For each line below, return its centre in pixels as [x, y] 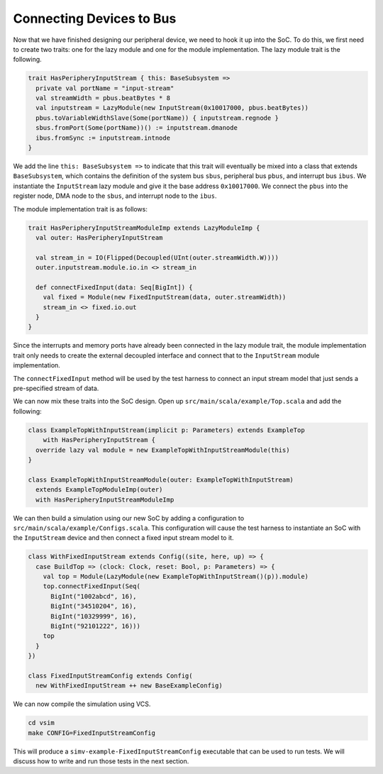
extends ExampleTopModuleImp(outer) [99, 490]
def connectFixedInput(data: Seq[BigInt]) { [114, 287]
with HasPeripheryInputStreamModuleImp [105, 499]
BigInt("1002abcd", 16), [94, 596]
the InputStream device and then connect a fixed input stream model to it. [123, 538]
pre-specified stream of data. [56, 388]
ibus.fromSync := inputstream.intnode [103, 138]
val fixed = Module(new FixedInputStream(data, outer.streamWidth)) [165, 297]
